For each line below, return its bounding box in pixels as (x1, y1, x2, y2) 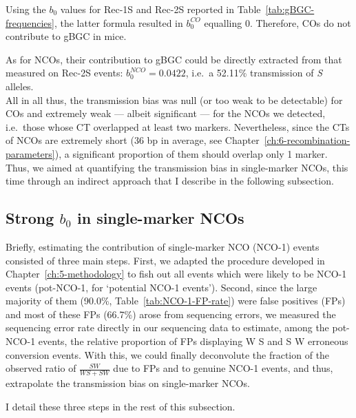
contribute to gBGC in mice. (6, 29, 127, 43)
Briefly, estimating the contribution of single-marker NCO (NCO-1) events (6, 239, 320, 253)
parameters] (6, 146, 55, 160)
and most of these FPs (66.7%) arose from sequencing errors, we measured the (6, 306, 336, 321)
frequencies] (6, 15, 54, 30)
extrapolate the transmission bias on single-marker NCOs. (6, 376, 250, 390)
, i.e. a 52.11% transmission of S (185, 65, 323, 80)
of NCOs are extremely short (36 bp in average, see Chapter (6, 133, 260, 147)
